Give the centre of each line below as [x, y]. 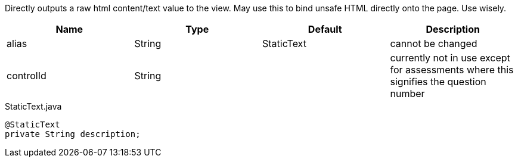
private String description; [73, 134]
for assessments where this [452, 70]
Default [325, 29]
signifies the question [438, 82]
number [407, 94]
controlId [27, 76]
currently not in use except [450, 58]
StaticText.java [33, 106]
